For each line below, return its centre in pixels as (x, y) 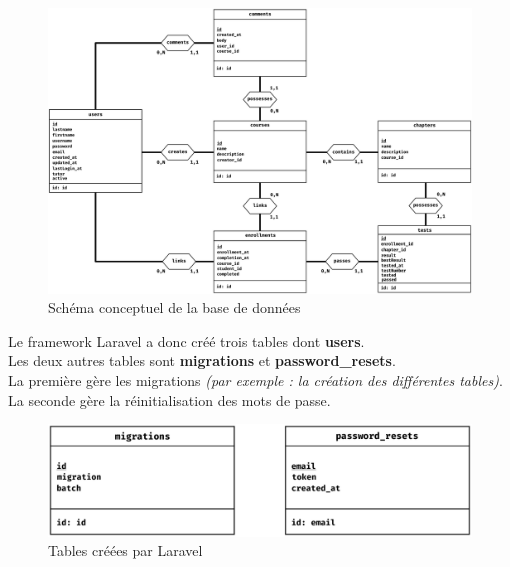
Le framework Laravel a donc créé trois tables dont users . (186, 340)
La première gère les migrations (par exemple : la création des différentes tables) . (255, 380)
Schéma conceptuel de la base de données (174, 307)
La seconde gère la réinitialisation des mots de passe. (169, 399)
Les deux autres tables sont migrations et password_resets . (202, 360)
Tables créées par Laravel (125, 550)
